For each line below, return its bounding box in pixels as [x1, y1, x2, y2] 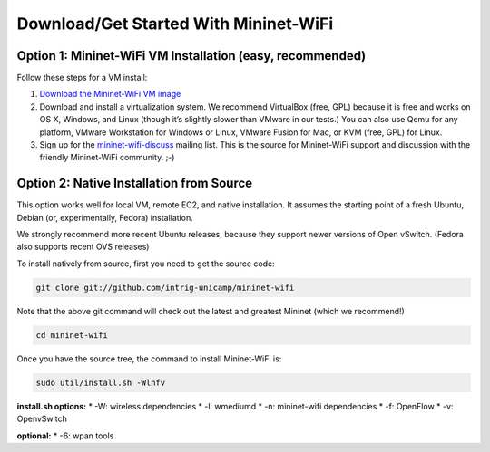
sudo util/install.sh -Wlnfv [35, 377, 166, 388]
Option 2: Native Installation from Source [16, 176, 253, 191]
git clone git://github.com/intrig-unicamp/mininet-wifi [35, 282, 295, 293]
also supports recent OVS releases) [16, 241, 150, 253]
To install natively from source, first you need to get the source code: [16, 258, 276, 269]
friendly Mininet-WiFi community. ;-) [39, 152, 175, 163]
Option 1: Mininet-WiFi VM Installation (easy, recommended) [16, 48, 367, 63]
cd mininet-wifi [35, 330, 109, 340]
